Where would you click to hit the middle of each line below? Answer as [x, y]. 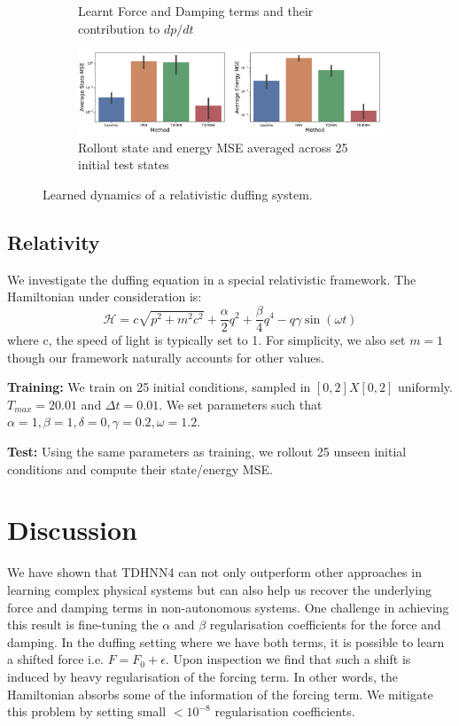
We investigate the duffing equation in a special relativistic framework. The [212, 279]
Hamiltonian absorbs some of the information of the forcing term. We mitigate [220, 694]
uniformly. [425, 387]
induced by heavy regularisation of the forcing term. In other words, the [203, 676]
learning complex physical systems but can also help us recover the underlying [219, 589]
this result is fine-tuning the [83, 625]
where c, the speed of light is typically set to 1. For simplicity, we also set [206, 340]
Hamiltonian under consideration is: [105, 297]
